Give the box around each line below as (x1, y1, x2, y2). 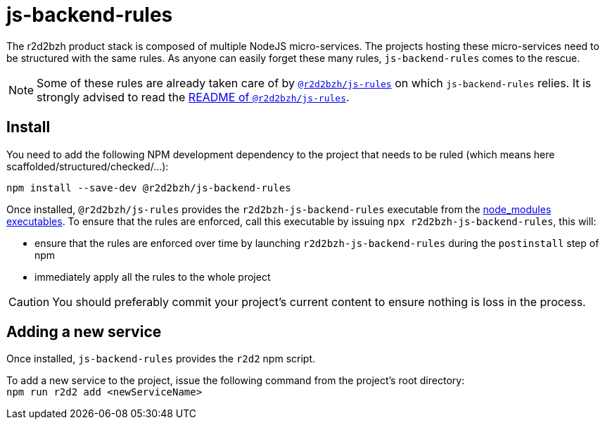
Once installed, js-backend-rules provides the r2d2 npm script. (6, 353, 316, 365)
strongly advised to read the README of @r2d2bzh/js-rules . (37, 89, 350, 104)
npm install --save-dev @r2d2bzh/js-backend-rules (6, 182, 291, 194)
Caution (8, 294, 50, 309)
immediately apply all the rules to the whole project (34, 270, 271, 283)
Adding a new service (6, 323, 162, 341)
